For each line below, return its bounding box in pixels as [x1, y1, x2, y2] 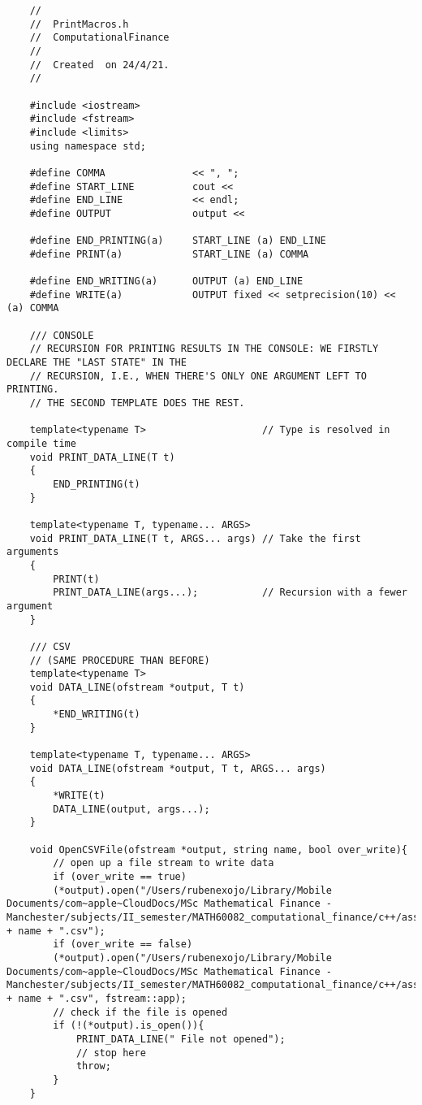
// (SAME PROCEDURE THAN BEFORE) [29, 654, 210, 666]
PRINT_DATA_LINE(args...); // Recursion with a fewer [53, 587, 407, 599]
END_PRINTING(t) [53, 478, 140, 490]
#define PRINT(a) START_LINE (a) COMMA [29, 248, 309, 260]
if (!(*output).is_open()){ [53, 1020, 205, 1032]
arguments [6, 546, 59, 558]
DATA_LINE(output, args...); [53, 803, 210, 815]
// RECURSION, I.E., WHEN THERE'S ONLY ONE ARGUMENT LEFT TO [29, 370, 367, 382]
